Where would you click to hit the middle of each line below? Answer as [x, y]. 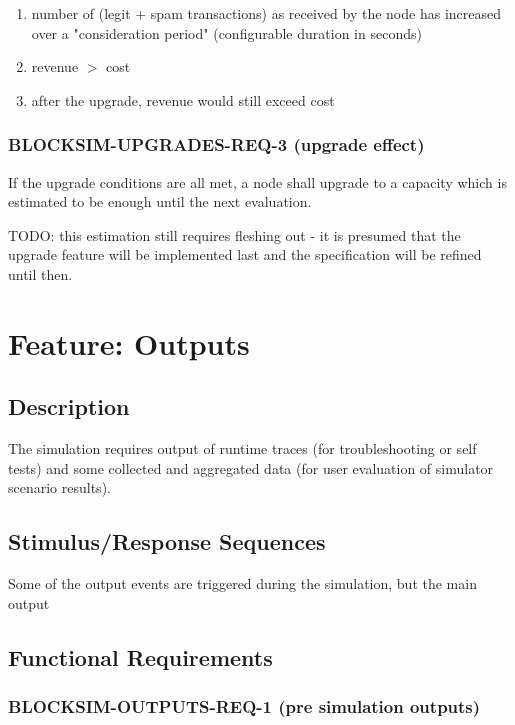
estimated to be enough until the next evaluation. [160, 201]
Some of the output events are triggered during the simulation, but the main [242, 583]
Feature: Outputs [129, 342]
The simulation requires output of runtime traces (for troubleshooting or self [242, 448]
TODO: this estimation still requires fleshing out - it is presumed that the [234, 234]
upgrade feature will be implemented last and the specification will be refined [245, 254]
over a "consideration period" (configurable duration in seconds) [226, 32]
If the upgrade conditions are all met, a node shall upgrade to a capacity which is [257, 181]
